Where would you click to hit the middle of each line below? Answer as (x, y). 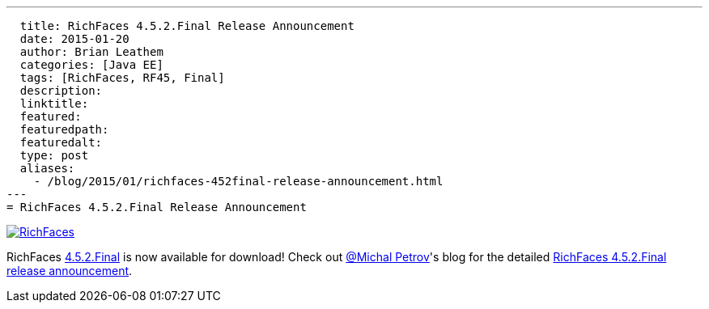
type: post (54, 155)
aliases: (47, 168)
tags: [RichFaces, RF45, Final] (122, 78)
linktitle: (54, 104)
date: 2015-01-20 (74, 39)
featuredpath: (64, 129)
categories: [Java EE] (91, 65)
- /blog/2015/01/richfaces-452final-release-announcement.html (238, 181)
